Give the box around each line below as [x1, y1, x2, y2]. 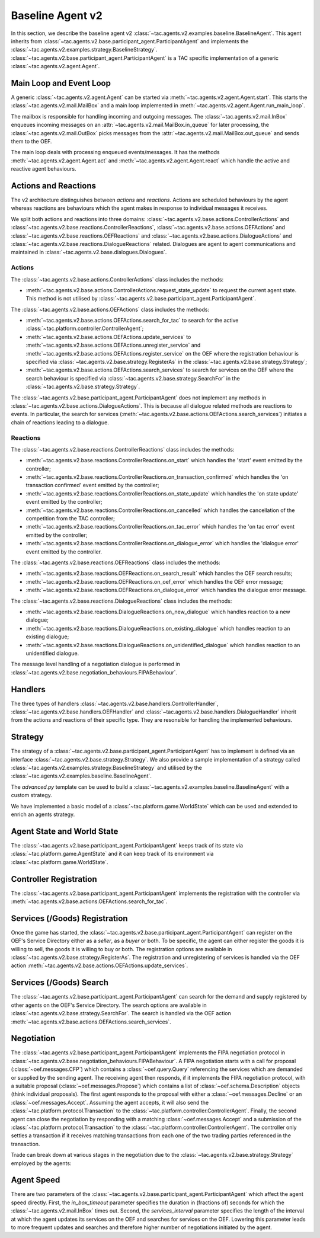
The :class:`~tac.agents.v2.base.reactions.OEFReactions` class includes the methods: [11, 559, 220, 566]
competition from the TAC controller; [25, 515, 116, 522]
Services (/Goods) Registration [11, 913, 128, 923]
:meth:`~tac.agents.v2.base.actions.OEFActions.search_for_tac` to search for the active [25, 317, 239, 324]
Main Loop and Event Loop [11, 78, 111, 88]
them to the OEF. [11, 137, 52, 145]
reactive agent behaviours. [11, 165, 76, 172]
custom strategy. [11, 792, 53, 799]
